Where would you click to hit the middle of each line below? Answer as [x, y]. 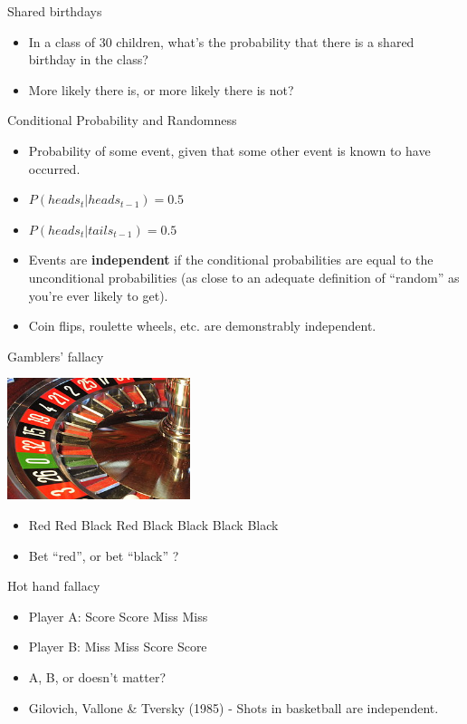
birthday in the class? [88, 59]
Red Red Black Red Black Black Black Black [153, 525]
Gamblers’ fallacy [56, 356]
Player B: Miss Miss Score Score [118, 647]
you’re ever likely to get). [98, 295]
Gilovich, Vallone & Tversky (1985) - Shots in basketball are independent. [233, 707]
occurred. [54, 168]
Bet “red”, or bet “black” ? [104, 555]
